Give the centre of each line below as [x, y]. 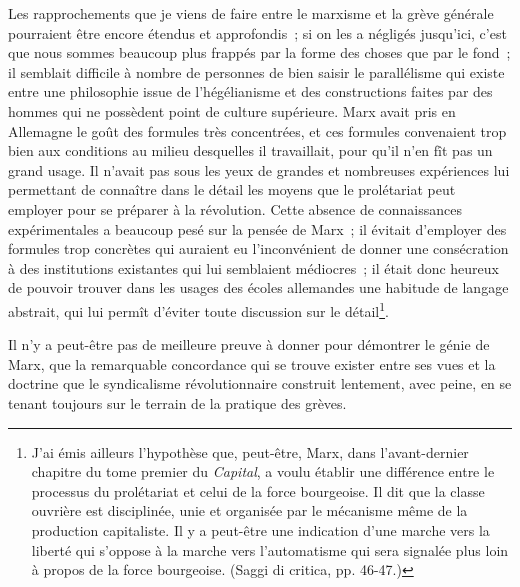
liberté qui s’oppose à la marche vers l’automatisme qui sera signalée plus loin [270, 549]
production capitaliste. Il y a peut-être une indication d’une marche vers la [260, 529]
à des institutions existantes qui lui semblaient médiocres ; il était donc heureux [253, 267]
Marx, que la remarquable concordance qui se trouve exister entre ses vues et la [252, 363]
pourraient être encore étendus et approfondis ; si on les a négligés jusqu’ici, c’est [257, 32]
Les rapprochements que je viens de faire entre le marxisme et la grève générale [251, 13]
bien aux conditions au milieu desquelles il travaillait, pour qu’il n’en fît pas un [250, 150]
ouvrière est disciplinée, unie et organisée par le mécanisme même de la [249, 510]
